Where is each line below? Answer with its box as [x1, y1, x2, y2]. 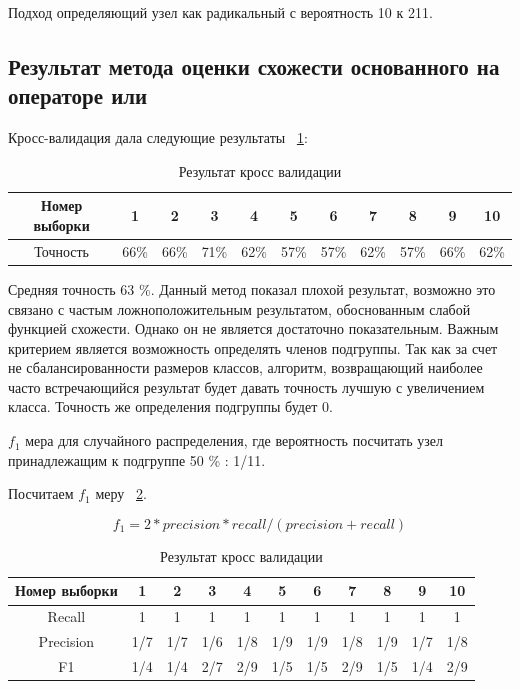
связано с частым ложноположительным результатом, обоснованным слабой [8, 298, 471, 319]
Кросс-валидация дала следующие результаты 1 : [8, 127, 308, 148]
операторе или [8, 80, 148, 111]
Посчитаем [8, 483, 74, 504]
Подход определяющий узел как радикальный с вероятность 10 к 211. [8, 2, 433, 22]
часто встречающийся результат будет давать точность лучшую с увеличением [8, 376, 485, 397]
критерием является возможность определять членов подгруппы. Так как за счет [8, 337, 498, 358]
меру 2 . [95, 483, 147, 504]
